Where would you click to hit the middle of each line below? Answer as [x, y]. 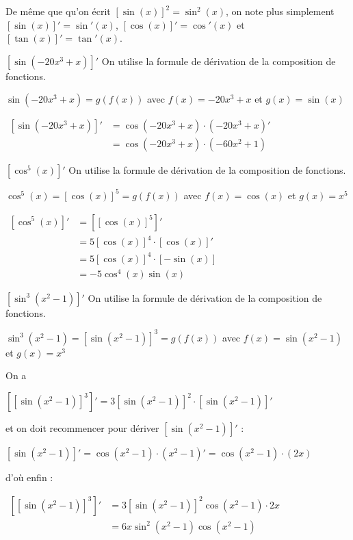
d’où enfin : [29, 477]
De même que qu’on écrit [58, 11]
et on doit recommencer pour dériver [82, 428]
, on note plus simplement [280, 11]
